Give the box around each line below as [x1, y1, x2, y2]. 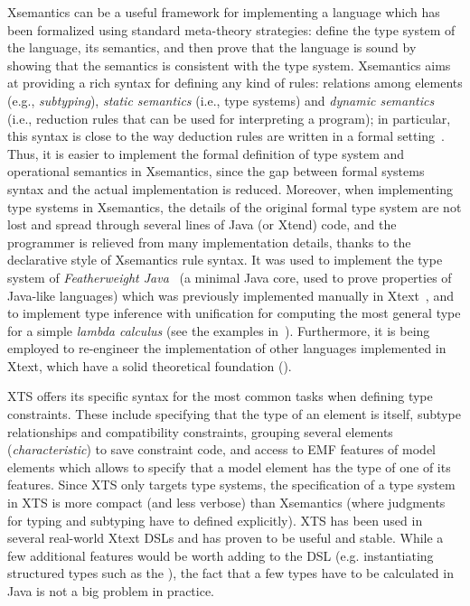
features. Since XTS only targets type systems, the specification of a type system [7, 475, 456, 494]
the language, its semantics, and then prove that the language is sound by [7, 38, 417, 57]
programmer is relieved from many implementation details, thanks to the [7, 232, 411, 251]
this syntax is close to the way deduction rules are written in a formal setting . [7, 126, 445, 145]
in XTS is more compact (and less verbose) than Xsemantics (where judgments [7, 493, 446, 512]
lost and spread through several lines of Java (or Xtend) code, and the [7, 215, 397, 234]
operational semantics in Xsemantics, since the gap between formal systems [7, 162, 425, 181]
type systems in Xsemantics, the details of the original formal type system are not [7, 197, 462, 216]
